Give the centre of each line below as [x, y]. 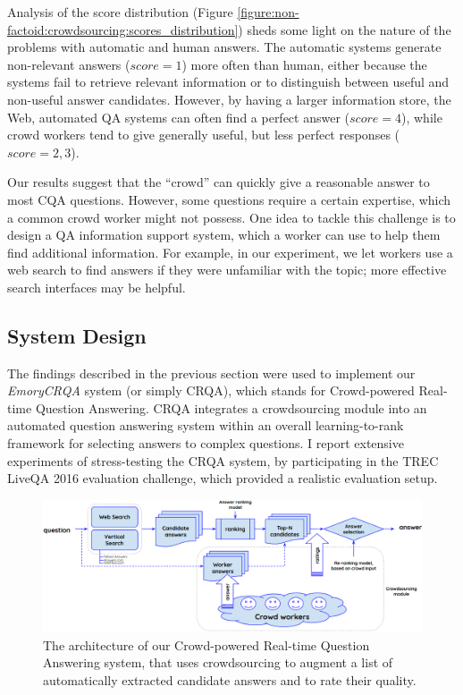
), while [421, 117]
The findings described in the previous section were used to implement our [211, 373]
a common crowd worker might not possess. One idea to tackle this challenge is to [231, 217]
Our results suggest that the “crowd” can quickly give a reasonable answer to [219, 182]
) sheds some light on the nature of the [345, 29]
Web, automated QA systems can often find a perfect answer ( [179, 117]
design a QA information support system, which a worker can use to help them [224, 235]
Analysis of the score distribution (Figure [120, 12]
